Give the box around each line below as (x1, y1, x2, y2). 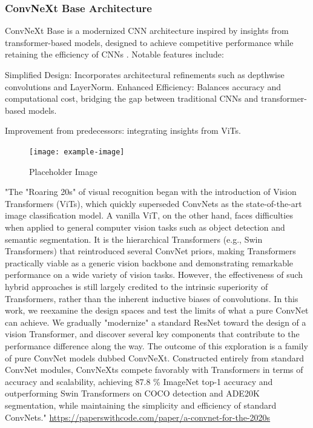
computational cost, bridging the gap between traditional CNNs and (5, 92, 259, 105)
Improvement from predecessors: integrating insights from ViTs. (5, 124, 241, 137)
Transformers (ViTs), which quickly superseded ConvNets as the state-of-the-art (5, 197, 302, 209)
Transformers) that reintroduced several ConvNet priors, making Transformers (5, 245, 296, 257)
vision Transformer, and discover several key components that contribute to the (5, 328, 300, 340)
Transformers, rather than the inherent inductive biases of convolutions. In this (5, 292, 298, 305)
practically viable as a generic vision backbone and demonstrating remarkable (5, 256, 294, 269)
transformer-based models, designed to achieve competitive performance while (5, 36, 294, 48)
